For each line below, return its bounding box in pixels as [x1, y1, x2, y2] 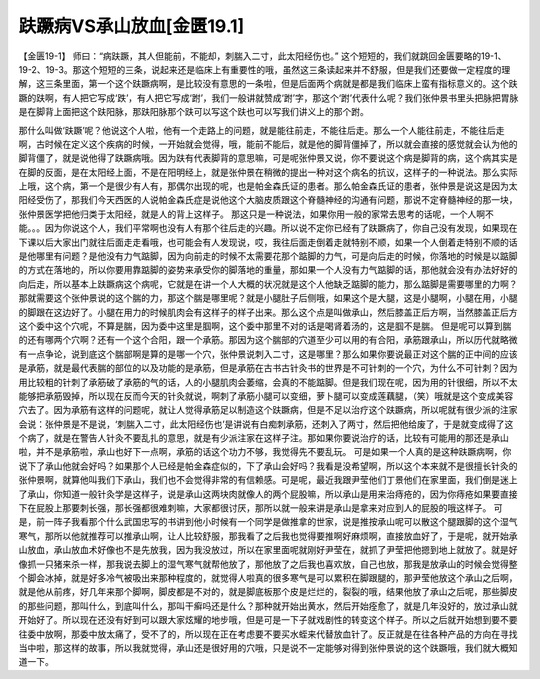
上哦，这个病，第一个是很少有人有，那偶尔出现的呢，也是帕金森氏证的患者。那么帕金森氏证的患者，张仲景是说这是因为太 [18, 180, 518, 192]
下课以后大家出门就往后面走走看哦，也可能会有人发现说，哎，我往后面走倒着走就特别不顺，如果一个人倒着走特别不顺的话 [18, 236, 518, 248]
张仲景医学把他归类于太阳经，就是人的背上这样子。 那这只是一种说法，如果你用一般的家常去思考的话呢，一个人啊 [18, 208, 485, 220]
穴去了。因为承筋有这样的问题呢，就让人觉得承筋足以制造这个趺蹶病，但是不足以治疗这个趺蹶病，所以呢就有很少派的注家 [18, 404, 518, 416]
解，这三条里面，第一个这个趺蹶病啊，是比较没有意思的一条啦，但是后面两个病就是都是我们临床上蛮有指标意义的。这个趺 [18, 78, 518, 90]
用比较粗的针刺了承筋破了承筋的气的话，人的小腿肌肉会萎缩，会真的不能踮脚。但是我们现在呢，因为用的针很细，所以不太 [18, 376, 518, 388]
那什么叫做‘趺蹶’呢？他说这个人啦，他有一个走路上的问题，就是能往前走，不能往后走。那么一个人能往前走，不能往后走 [18, 124, 505, 136]
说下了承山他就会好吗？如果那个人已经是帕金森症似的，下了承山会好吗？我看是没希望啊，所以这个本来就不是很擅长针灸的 [18, 460, 518, 472]
